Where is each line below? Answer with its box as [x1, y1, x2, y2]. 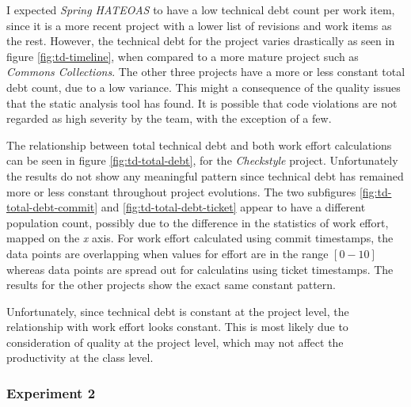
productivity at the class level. [6, 349, 154, 366]
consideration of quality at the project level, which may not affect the [6, 333, 344, 350]
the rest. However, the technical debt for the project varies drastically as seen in [6, 32, 395, 49]
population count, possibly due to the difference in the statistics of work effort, [6, 214, 389, 230]
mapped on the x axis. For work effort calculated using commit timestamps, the [6, 230, 394, 246]
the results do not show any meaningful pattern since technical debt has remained [6, 167, 404, 184]
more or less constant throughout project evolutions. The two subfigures [6, 183, 356, 200]
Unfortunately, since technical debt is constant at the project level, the [6, 302, 349, 319]
